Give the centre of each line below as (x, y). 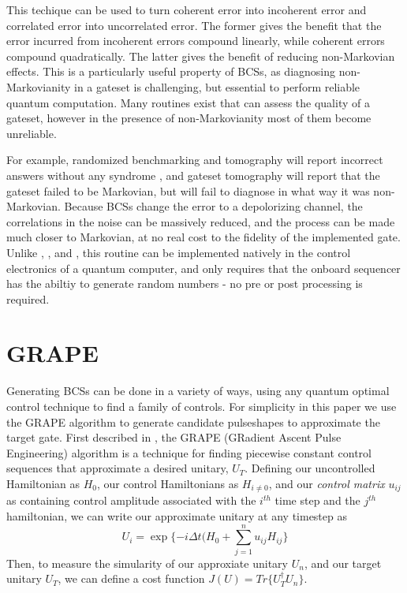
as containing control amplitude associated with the (131, 500)
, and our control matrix (327, 483)
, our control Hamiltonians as (168, 483)
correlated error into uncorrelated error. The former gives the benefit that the (194, 25)
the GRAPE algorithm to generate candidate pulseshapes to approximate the (193, 421)
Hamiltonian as (43, 483)
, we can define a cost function (131, 578)
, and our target (343, 563)
